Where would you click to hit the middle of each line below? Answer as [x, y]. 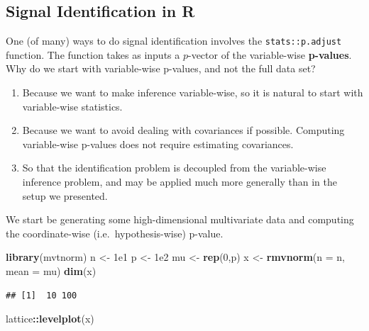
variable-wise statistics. [72, 106]
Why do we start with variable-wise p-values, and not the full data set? [161, 68]
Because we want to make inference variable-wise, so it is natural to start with [193, 92]
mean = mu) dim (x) [51, 270]
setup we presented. [65, 195]
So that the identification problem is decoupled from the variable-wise [174, 168]
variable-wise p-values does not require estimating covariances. [158, 144]
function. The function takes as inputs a [93, 54]
